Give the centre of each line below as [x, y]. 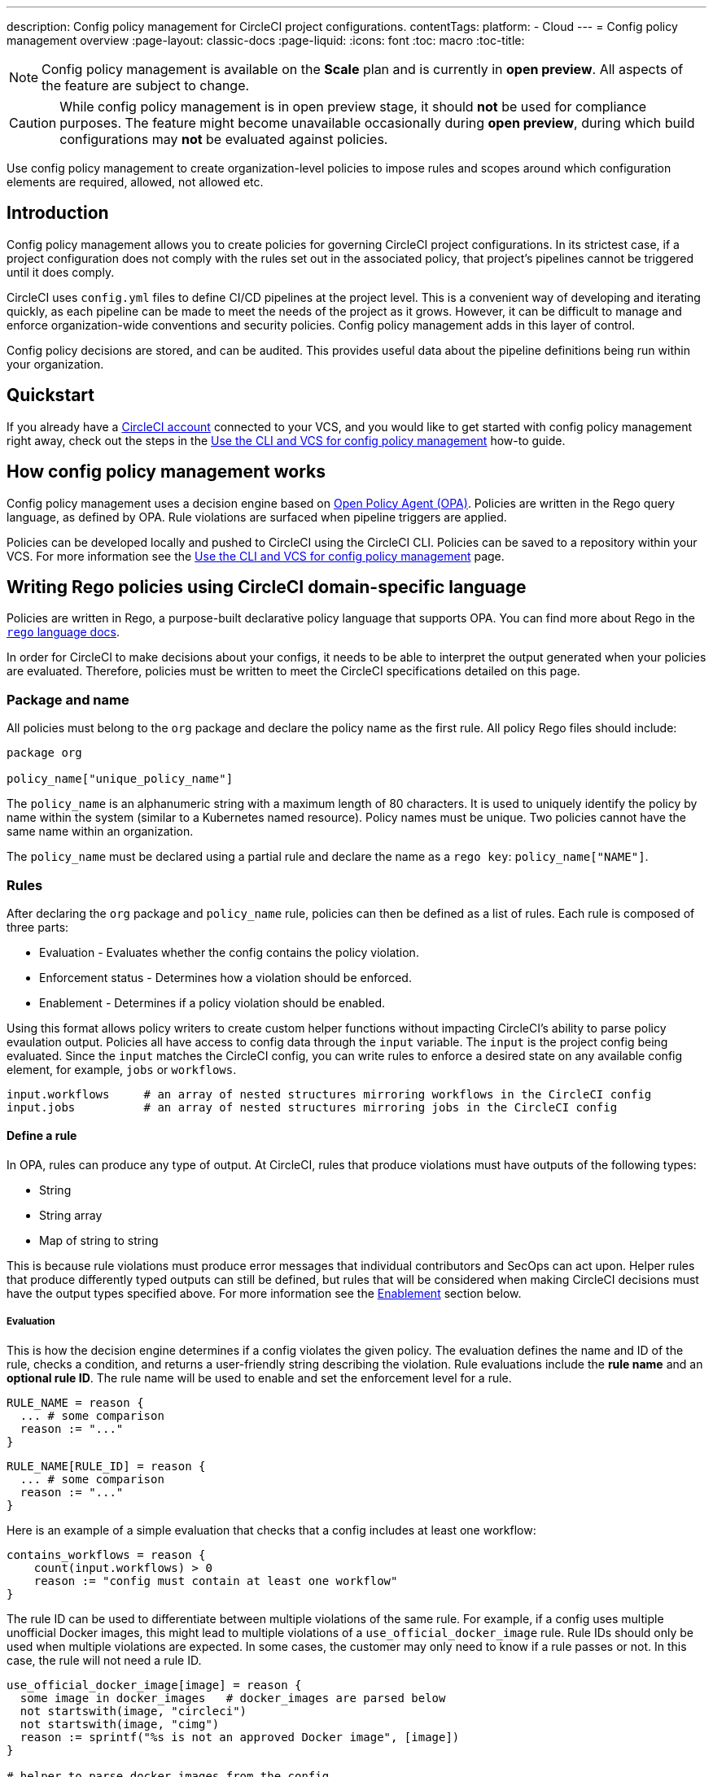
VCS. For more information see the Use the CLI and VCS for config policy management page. [256, 556]
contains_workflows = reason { [106, 1554]
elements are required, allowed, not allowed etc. [135, 182]
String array [71, 1216]
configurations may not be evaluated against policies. [224, 139]
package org [44, 753]
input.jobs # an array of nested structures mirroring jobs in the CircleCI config [312, 1107]
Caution [33, 123]
